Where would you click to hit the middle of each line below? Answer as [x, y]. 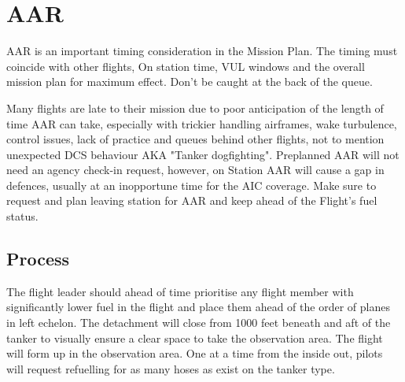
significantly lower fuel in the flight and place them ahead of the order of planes [198, 307]
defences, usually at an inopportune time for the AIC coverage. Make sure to [191, 185]
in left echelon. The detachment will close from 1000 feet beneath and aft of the [199, 323]
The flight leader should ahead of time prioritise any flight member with [180, 291]
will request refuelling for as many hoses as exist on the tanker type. [171, 368]
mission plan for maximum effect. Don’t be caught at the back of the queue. [190, 82]
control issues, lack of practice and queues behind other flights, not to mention [195, 139]
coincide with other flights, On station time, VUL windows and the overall [186, 66]
